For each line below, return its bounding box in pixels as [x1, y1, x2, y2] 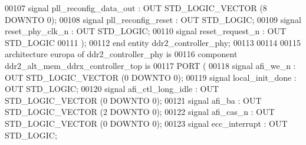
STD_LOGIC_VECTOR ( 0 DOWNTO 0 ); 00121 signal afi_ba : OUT [5, 94, 262, 106]
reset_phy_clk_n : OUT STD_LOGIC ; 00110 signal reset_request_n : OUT [5, 25, 287, 37]
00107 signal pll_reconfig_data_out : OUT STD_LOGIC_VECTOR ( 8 [5, 2, 267, 14]
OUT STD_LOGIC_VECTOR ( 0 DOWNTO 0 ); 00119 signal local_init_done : [5, 71, 297, 83]
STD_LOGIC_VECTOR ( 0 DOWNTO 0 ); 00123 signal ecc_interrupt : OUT [5, 117, 288, 129]
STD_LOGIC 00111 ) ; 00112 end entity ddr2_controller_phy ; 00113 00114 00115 [5, 36, 301, 48]
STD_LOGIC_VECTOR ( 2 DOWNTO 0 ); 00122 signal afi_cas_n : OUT [5, 106, 275, 118]
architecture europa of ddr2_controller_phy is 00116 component [5, 48, 238, 60]
